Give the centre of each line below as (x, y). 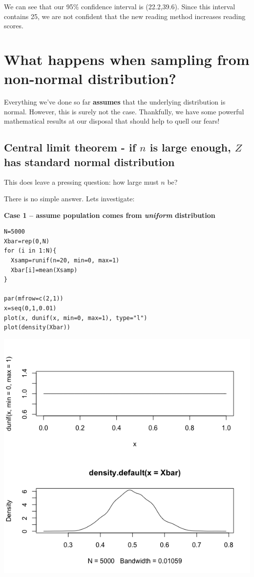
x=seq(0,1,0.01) (30, 308)
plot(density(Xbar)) (37, 328)
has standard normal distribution (89, 161)
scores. (14, 26)
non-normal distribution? (90, 78)
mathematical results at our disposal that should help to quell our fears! (112, 121)
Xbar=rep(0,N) (27, 241)
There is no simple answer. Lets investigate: (69, 199)
